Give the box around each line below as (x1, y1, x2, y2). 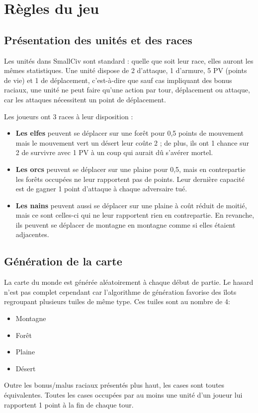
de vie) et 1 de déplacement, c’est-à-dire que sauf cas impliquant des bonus (4, 75, 232, 85)
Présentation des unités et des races (4, 32, 192, 47)
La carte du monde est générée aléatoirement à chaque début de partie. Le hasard (4, 277, 254, 287)
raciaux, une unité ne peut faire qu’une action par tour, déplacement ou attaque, (4, 84, 250, 95)
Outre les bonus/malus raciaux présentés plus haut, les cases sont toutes (4, 380, 225, 390)
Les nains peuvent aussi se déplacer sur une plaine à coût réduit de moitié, (15, 200, 247, 210)
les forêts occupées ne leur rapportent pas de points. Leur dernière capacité (15, 173, 245, 184)
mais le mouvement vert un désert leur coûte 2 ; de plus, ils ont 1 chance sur (15, 137, 249, 148)
